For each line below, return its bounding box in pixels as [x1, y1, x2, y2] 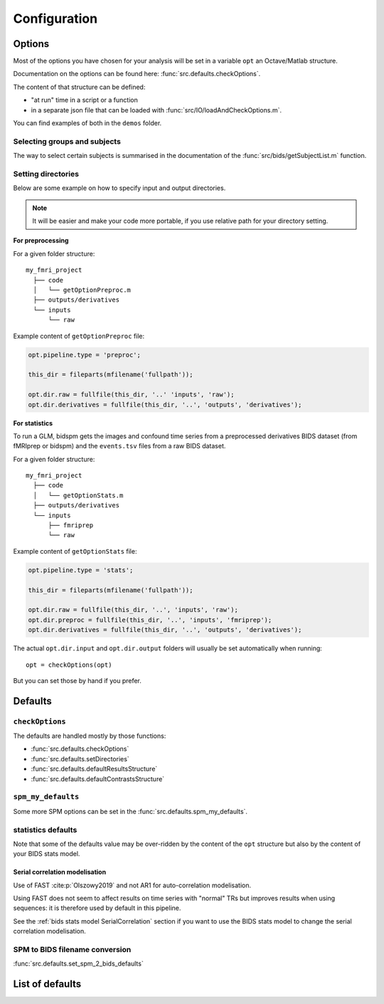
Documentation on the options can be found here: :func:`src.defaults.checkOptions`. [13, 70, 261, 78]
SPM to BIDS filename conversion [13, 945, 132, 955]
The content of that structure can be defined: [13, 83, 146, 91]
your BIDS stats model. [13, 850, 80, 858]
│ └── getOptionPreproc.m [33, 286, 132, 295]
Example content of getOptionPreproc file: [13, 332, 145, 340]
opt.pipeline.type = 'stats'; [28, 566, 134, 574]
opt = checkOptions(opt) [26, 660, 112, 669]
